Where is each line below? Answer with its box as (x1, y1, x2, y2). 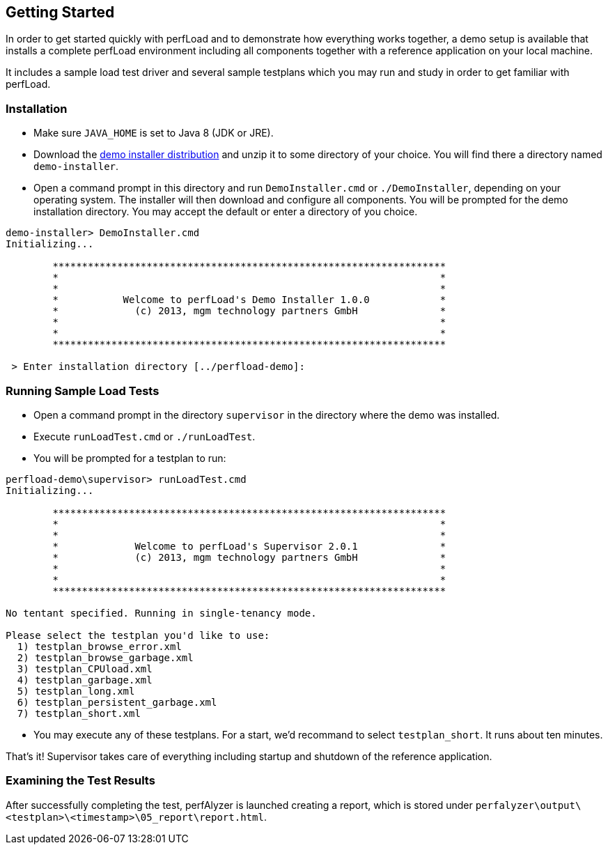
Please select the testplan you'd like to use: (6, 629, 270, 641)
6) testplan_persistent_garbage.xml (17, 696, 217, 708)
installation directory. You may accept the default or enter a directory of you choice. (33, 206, 418, 218)
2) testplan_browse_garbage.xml (17, 651, 194, 663)
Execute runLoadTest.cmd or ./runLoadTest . (33, 430, 256, 442)
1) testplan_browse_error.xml (17, 640, 182, 652)
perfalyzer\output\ (475, 799, 582, 811)
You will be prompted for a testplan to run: (33, 451, 226, 464)
